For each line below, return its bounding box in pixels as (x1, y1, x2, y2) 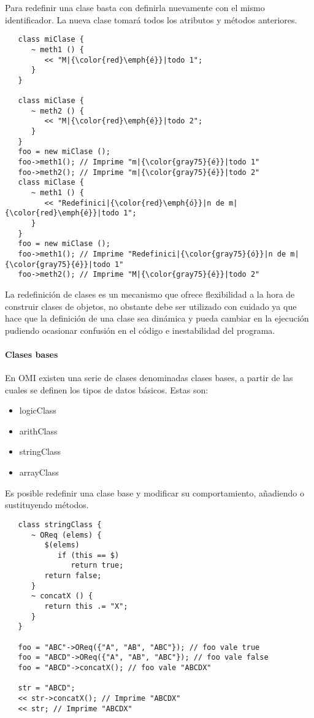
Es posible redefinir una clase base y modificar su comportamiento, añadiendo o (5, 486, 305, 499)
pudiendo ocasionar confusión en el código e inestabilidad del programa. (5, 323, 275, 336)
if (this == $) (57, 550, 120, 560)
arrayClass (19, 466, 59, 479)
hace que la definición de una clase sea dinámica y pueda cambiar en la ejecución (5, 312, 309, 325)
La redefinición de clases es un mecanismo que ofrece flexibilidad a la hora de (5, 287, 295, 300)
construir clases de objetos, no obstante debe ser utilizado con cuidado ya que (5, 299, 297, 312)
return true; (71, 561, 124, 570)
